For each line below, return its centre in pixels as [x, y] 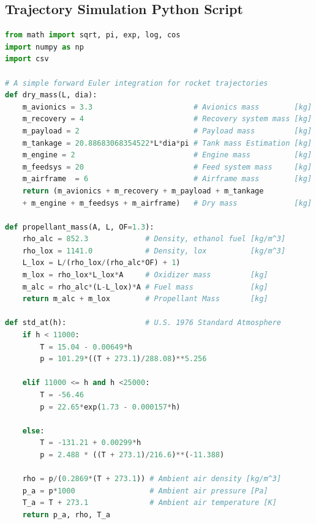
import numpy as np [44, 47]
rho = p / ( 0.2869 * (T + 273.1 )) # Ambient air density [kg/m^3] [152, 479]
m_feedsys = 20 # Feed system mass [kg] [167, 167]
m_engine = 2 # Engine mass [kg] [167, 155]
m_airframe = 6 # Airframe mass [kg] [167, 179]
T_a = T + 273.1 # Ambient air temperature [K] [149, 503]
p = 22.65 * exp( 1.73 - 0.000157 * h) [110, 407]
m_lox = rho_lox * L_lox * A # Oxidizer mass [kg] [145, 275]
